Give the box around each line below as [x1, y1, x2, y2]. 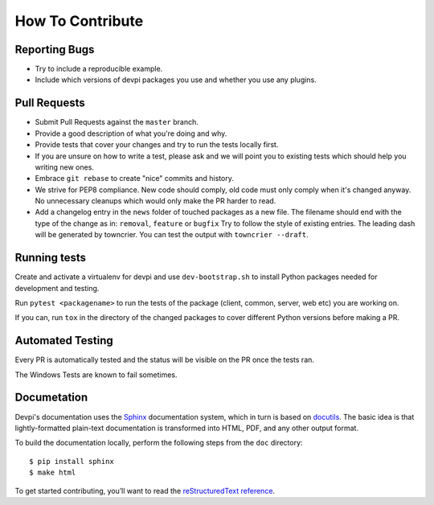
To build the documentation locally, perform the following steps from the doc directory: [14, 438, 303, 448]
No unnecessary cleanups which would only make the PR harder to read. [35, 196, 276, 206]
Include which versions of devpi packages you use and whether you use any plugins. [35, 75, 317, 84]
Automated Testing [14, 334, 114, 347]
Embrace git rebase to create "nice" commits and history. [35, 174, 235, 183]
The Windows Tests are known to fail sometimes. [14, 370, 178, 380]
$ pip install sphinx [29, 457, 114, 466]
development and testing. [14, 283, 100, 293]
